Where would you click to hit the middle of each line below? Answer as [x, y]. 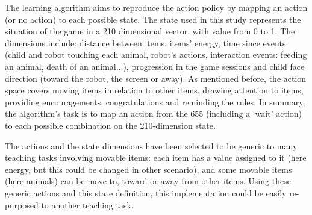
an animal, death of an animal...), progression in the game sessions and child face [155, 66]
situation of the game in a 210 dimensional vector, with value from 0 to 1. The [150, 31]
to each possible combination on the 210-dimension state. [110, 125]
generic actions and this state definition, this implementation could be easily [146, 192]
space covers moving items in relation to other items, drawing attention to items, [154, 90]
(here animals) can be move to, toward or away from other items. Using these [148, 181]
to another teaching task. [87, 204]
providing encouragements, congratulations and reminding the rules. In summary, [155, 101]
